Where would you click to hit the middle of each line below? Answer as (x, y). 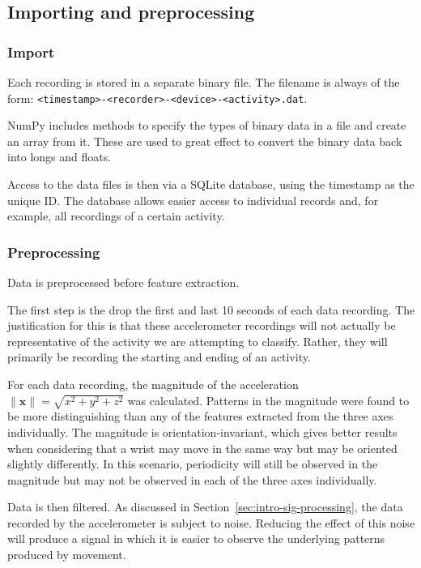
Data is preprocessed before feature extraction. (123, 282)
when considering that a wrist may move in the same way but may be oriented (202, 448)
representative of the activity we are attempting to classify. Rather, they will (198, 341)
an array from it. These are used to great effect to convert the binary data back (205, 141)
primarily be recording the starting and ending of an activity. (159, 357)
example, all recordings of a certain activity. (116, 216)
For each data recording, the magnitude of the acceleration (153, 384)
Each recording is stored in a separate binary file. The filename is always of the (204, 82)
